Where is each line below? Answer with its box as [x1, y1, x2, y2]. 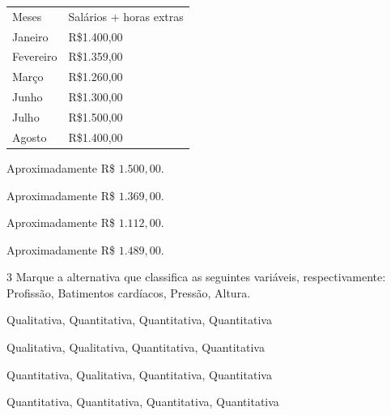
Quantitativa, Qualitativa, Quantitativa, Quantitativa [6, 366, 272, 383]
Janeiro [12, 28, 49, 45]
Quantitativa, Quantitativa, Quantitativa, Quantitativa [6, 393, 279, 410]
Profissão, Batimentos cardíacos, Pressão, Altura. [6, 284, 251, 301]
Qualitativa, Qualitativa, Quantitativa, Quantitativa [6, 339, 265, 356]
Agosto [12, 128, 47, 145]
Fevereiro [12, 48, 57, 65]
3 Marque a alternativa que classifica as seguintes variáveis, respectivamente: [6, 268, 386, 285]
